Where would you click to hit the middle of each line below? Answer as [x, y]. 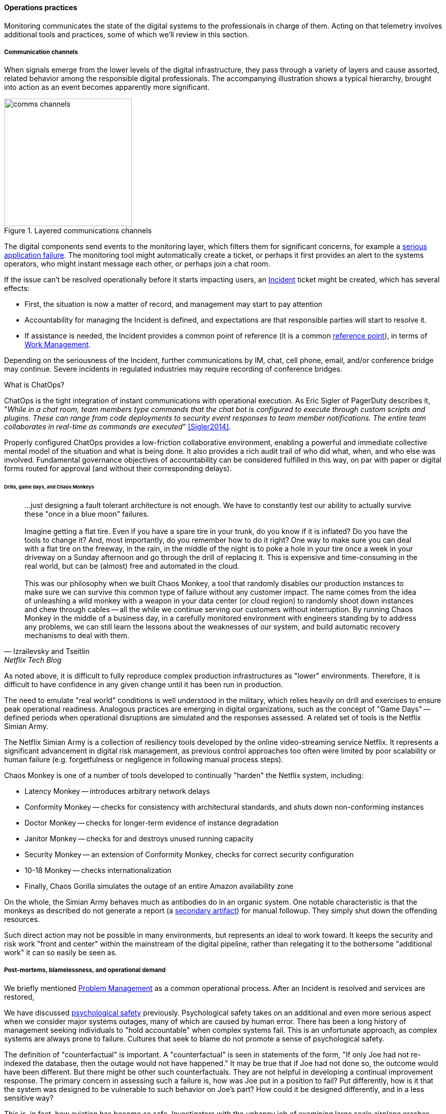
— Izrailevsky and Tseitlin [47, 651]
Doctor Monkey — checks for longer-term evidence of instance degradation [152, 823]
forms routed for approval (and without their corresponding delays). [118, 469]
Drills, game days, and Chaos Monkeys [49, 487]
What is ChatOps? [34, 385]
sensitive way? [29, 1098]
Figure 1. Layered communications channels [78, 231]
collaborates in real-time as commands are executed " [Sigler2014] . [118, 427]
